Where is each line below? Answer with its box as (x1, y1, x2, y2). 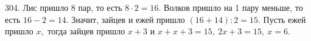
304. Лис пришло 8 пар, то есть (5, 1, 122, 13)
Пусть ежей (263, 13, 306, 25)
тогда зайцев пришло (47, 25, 125, 37)
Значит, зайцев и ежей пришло (71, 13, 185, 25)
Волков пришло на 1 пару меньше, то (164, 1, 303, 13)
